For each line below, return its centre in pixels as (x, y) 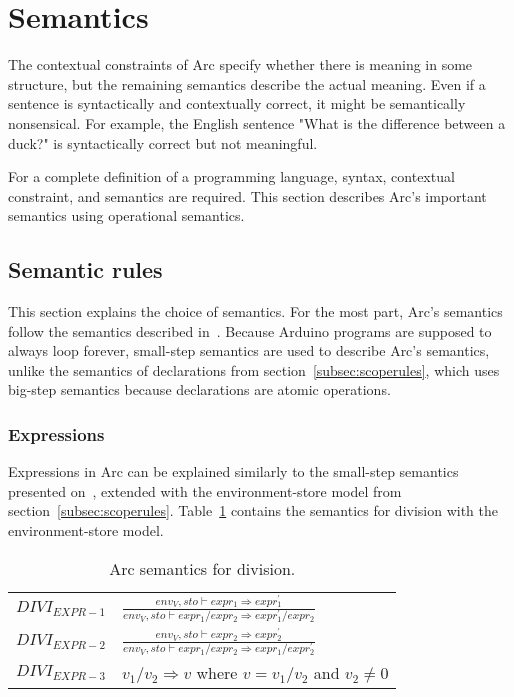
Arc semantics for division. (202, 568)
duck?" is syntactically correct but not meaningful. (163, 142)
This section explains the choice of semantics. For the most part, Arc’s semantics (255, 311)
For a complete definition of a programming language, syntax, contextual (231, 176)
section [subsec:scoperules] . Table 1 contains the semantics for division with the (253, 510)
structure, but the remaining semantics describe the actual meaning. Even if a (247, 83)
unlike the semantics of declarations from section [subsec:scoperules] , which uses (254, 369)
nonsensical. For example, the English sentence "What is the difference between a (257, 122)
